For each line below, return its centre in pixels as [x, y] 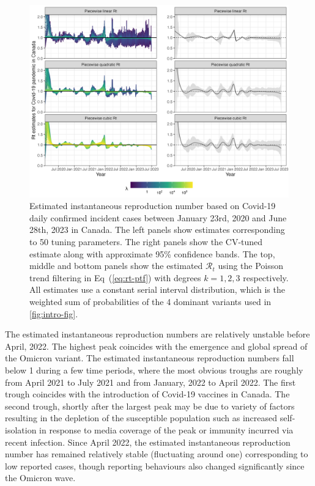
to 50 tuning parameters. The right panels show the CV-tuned [146, 242]
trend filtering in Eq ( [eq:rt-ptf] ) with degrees [115, 277]
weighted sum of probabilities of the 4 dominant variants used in [150, 302]
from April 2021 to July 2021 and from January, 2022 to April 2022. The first [150, 382]
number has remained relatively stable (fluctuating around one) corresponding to [157, 454]
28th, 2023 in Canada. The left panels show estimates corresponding [157, 230]
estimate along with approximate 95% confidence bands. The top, [152, 253]
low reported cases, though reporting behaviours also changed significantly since [155, 466]
